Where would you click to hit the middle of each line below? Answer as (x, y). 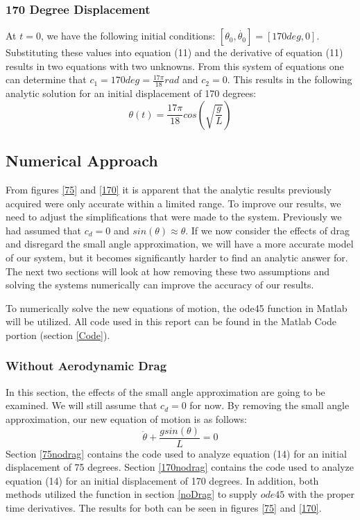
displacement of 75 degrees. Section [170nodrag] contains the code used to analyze (180, 467)
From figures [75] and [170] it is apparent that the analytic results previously (169, 190)
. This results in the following (290, 79)
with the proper (321, 494)
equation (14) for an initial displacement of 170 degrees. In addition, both (162, 480)
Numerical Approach (82, 161)
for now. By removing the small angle (269, 405)
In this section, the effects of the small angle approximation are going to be (165, 391)
